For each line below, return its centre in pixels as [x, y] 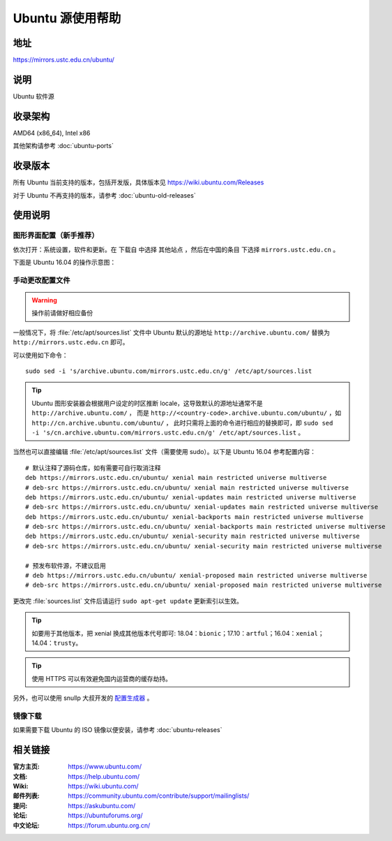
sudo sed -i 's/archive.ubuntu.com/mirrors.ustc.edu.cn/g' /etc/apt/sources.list [169, 371]
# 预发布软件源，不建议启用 [66, 565]
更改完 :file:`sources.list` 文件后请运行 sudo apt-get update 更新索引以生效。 [128, 601]
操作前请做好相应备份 [62, 313]
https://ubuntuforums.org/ [105, 816]
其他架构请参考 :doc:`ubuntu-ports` [63, 146]
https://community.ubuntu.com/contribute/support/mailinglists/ [159, 796]
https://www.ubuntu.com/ [105, 767]
